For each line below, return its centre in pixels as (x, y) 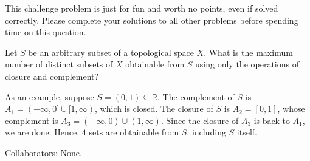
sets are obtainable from (134, 132)
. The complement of (196, 96)
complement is (32, 120)
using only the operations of (247, 64)
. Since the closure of (200, 120)
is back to (272, 120)
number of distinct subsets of (59, 64)
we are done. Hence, (42, 132)
